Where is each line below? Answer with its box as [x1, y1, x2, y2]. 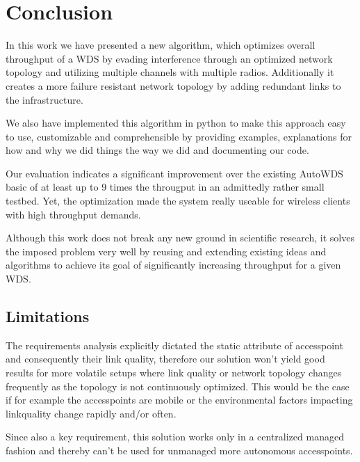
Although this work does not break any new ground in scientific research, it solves [6, 230, 354, 245]
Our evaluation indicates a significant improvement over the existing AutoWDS [6, 166, 343, 180]
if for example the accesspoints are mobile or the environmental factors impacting [6, 392, 353, 407]
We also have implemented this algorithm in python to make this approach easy [6, 115, 346, 130]
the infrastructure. [6, 92, 83, 106]
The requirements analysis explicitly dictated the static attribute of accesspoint [6, 337, 343, 352]
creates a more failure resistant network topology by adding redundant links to [6, 78, 341, 93]
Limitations [6, 305, 90, 327]
